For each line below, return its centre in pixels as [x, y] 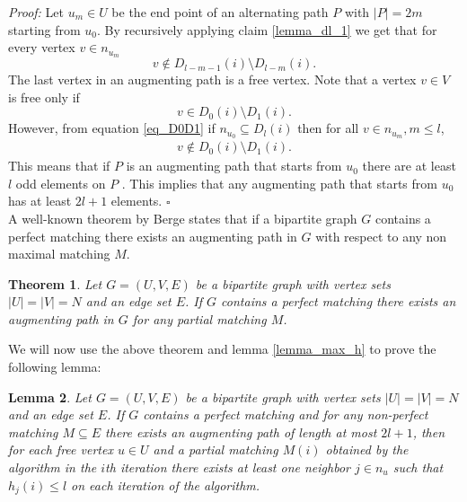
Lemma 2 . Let [50, 396]
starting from [44, 29]
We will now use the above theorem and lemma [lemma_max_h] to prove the [222, 349]
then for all [328, 128]
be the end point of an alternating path [220, 12]
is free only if [44, 97]
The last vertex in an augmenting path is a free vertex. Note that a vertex [212, 79]
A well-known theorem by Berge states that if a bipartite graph [183, 218]
